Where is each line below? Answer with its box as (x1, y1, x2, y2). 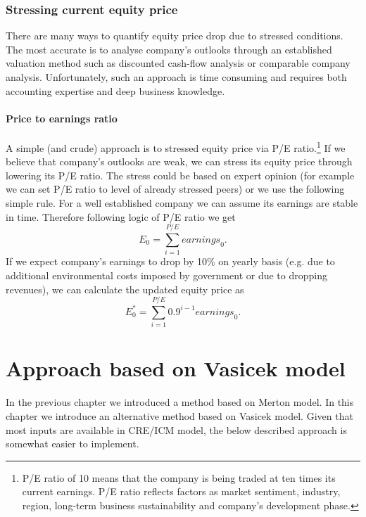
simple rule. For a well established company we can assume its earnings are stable (6, 196, 358, 210)
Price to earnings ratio (6, 110, 118, 125)
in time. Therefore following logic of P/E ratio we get (6, 209, 236, 224)
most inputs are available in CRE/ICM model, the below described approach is (6, 422, 347, 437)
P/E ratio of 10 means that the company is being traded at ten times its (22, 470, 336, 485)
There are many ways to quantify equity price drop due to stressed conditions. (6, 28, 343, 43)
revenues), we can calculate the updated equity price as (6, 281, 244, 296)
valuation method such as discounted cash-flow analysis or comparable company (6, 56, 351, 70)
